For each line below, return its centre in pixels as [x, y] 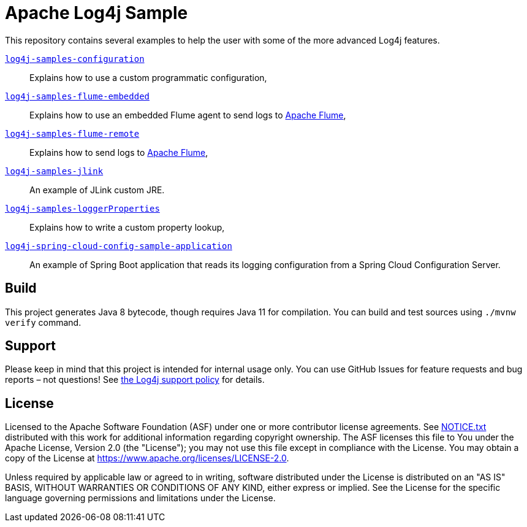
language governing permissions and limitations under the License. [140, 498]
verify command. [43, 322]
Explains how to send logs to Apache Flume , [119, 152]
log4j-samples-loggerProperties [82, 208]
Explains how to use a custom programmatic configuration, [148, 77]
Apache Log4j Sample [97, 13]
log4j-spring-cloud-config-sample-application [119, 246]
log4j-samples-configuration [75, 59]
